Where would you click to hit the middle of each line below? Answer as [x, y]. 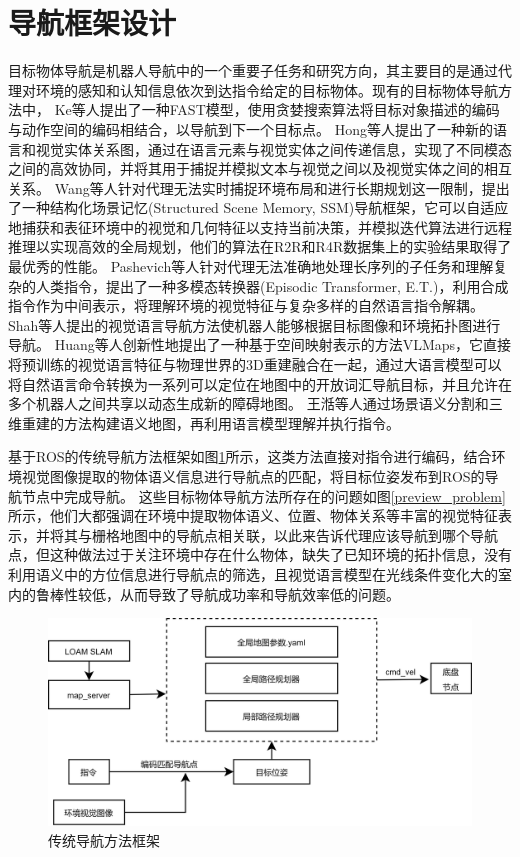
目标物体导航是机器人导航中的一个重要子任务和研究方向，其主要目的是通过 [253, 70]
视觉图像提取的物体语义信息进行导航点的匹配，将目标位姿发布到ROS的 [253, 476]
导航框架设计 [92, 22]
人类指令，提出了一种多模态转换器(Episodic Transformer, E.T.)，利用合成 [272, 285]
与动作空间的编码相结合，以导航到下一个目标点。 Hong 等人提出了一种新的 [250, 128]
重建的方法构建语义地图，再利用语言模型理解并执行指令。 [210, 422]
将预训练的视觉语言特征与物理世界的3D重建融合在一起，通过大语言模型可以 [255, 364]
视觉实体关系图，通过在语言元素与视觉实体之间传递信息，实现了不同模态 [273, 148]
